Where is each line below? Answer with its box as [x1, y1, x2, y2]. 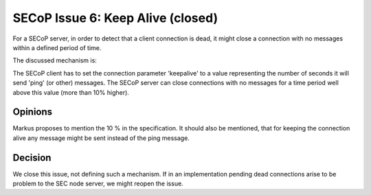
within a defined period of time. [12, 43, 102, 51]
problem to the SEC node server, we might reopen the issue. [12, 179, 183, 188]
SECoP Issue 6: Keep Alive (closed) [12, 10, 218, 25]
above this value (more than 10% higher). [12, 88, 130, 96]
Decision [12, 152, 52, 163]
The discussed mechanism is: [12, 56, 98, 65]
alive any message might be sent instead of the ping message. [12, 134, 190, 142]
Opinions [12, 106, 53, 118]
